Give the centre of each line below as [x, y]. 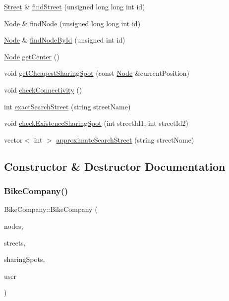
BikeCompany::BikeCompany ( [51, 209]
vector [13, 139]
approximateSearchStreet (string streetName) [125, 139]
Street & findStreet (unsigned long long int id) [75, 6]
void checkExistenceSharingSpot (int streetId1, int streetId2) [96, 123]
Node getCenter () [32, 56]
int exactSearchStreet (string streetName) [67, 106]
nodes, [14, 226]
